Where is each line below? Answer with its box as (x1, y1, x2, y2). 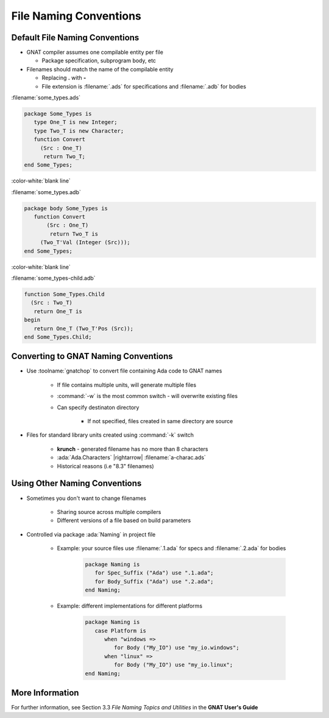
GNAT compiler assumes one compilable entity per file (26, 49, 164, 56)
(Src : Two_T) (30, 299, 73, 306)
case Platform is (94, 627, 146, 634)
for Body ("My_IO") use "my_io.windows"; (113, 644, 240, 651)
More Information (11, 687, 79, 698)
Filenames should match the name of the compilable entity (26, 65, 174, 73)
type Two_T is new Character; (34, 127, 124, 134)
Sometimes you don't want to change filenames (26, 495, 146, 502)
